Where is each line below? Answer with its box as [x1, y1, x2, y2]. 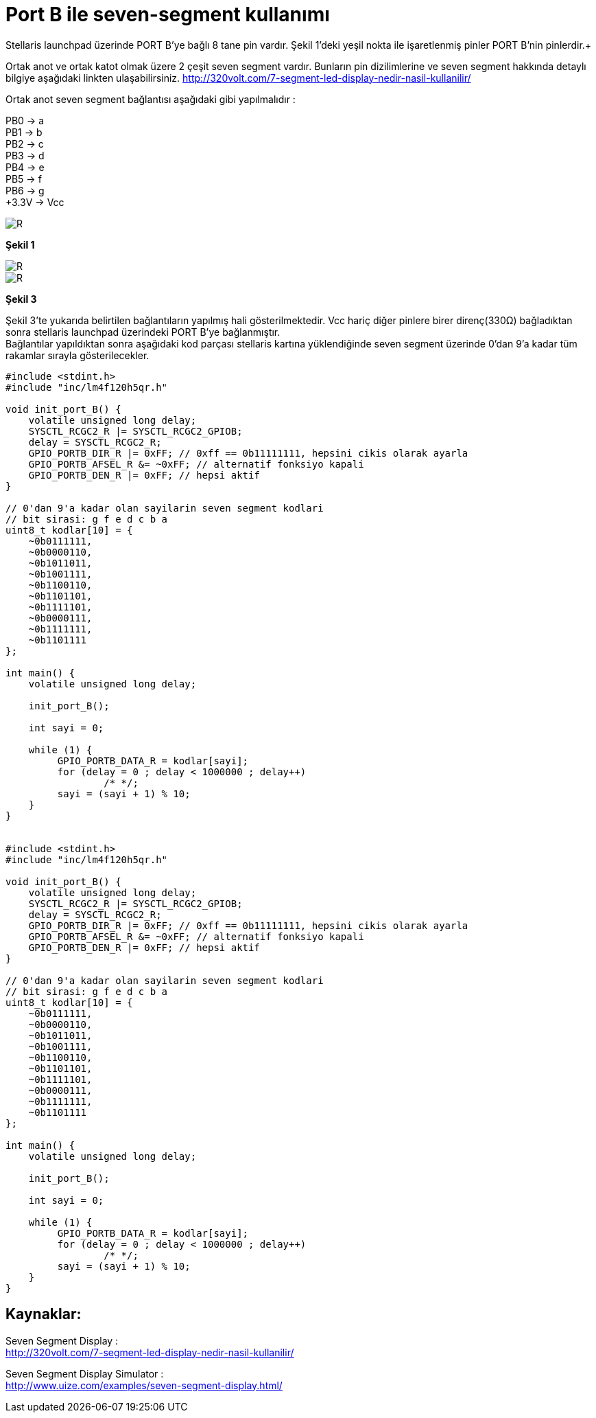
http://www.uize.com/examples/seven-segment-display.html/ [5, 1379, 283, 1391]
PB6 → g [5, 184, 45, 196]
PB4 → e [5, 161, 45, 173]
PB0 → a [5, 114, 45, 126]
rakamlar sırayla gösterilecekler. [5, 349, 150, 361]
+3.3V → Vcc [5, 196, 64, 208]
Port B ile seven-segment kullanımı [5, 3, 330, 26]
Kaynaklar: [5, 1305, 82, 1323]
